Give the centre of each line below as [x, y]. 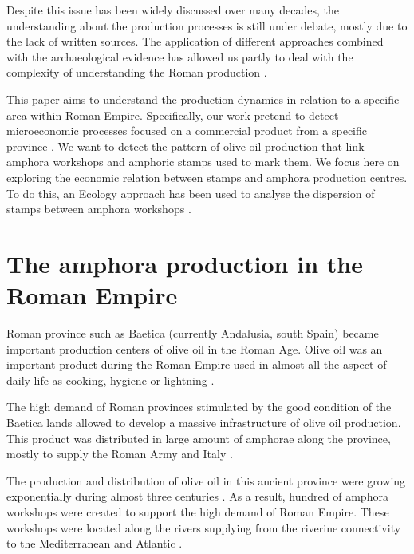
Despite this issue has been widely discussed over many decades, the [173, 10]
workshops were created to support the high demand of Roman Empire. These [198, 511]
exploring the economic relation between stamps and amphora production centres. [207, 177]
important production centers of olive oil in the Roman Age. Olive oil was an [195, 348]
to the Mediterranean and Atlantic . [95, 543]
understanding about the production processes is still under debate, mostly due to [207, 25]
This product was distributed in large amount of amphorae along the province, [199, 438]
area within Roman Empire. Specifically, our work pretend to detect [173, 115]
